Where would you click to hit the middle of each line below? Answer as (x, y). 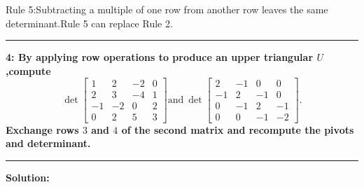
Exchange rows (42, 129)
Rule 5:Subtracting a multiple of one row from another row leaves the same (167, 9)
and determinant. (48, 143)
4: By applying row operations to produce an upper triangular (160, 57)
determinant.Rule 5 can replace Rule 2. (89, 23)
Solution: (28, 177)
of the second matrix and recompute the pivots (238, 129)
